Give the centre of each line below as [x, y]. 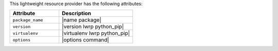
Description [76, 14]
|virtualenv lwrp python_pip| [96, 33]
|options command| [85, 40]
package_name [28, 20]
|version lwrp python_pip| [93, 27]
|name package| [82, 20]
